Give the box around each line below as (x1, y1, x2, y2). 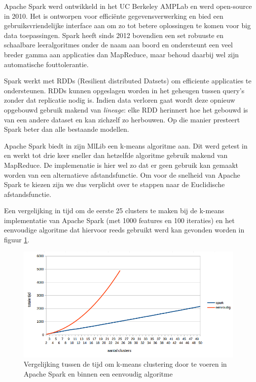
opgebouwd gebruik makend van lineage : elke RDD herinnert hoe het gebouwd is (4, 104, 248, 115)
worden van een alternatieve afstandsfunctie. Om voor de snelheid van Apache (4, 169, 240, 180)
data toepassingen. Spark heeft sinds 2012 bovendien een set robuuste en (4, 30, 224, 40)
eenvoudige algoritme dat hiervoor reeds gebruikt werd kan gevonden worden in (4, 225, 245, 235)
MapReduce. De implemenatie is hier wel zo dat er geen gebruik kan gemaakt (4, 159, 238, 170)
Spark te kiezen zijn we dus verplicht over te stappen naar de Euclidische (4, 179, 225, 190)
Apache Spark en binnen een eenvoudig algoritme (24, 368, 173, 379)
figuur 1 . (4, 234, 30, 245)
